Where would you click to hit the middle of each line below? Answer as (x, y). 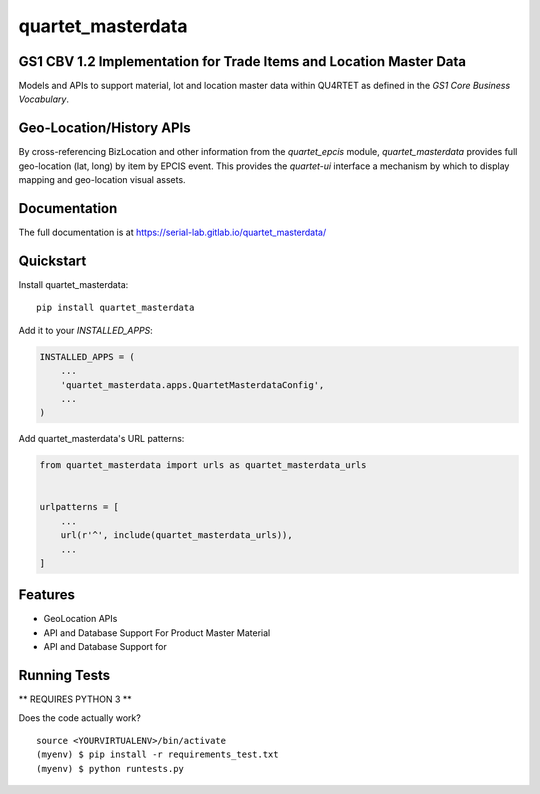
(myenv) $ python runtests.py (110, 768)
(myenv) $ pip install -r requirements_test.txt (157, 754)
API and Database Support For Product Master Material (157, 632)
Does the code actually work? (80, 717)
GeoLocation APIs (80, 619)
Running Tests (64, 675)
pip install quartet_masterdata (115, 308)
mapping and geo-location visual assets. (102, 180)
